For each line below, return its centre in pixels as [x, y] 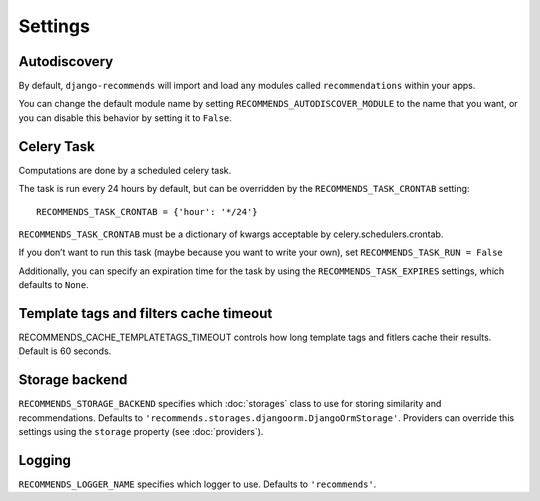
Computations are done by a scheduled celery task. [125, 170]
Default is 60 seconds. [65, 351]
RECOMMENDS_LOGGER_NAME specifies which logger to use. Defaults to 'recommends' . [197, 484]
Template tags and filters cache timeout [145, 313]
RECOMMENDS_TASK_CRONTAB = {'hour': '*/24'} [147, 211]
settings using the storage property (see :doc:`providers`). [141, 432]
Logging [45, 460]
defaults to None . [53, 285]
